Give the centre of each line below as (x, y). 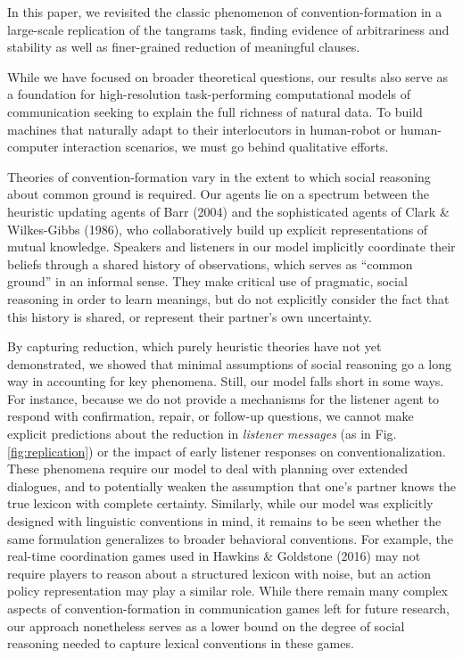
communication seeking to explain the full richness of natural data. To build (215, 111)
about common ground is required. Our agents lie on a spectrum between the (218, 194)
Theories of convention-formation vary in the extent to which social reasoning (219, 176)
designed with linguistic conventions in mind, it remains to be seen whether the (224, 521)
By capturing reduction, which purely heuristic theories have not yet (194, 346)
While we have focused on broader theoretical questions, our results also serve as (227, 76)
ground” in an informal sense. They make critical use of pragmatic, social (207, 281)
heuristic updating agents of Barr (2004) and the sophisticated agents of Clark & (228, 211)
